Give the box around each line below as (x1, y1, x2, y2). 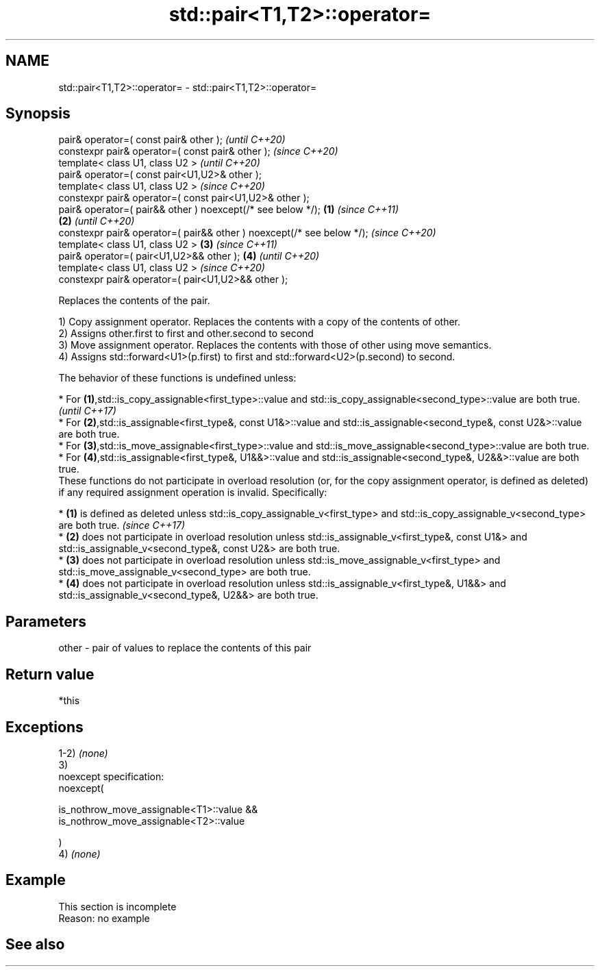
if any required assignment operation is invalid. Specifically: (58, 486, 327, 499)
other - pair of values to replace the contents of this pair (58, 642, 312, 654)
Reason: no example (58, 912, 150, 924)
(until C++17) (58, 405, 116, 417)
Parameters (5, 612, 86, 630)
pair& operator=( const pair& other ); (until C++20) (58, 134, 286, 146)
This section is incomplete (58, 900, 177, 912)
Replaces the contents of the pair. (58, 295, 210, 307)
